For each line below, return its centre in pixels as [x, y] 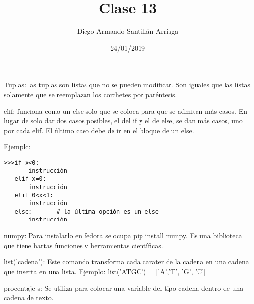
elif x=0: [30, 179]
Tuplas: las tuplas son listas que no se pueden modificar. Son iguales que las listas [127, 85]
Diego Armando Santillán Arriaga [128, 31]
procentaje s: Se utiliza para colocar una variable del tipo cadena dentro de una [124, 288]
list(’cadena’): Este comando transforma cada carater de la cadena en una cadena [127, 262]
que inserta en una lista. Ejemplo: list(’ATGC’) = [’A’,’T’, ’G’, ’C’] [105, 271]
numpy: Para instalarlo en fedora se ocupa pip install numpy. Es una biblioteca [123, 235]
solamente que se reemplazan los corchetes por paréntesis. [91, 94]
